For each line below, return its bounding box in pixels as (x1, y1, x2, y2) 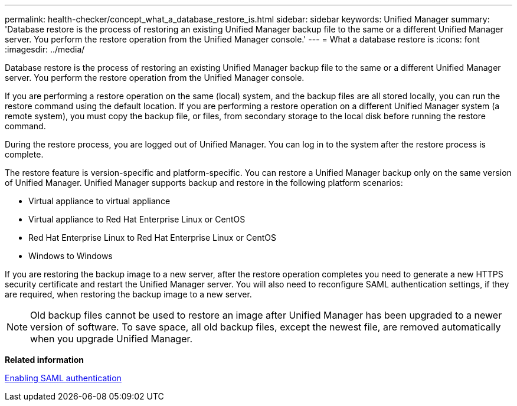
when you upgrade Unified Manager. (30, 333, 193, 345)
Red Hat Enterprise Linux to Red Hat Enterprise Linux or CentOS (28, 233, 276, 243)
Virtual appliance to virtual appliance (28, 196, 171, 206)
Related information (5, 355, 84, 365)
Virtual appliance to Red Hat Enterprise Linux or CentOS (28, 214, 246, 224)
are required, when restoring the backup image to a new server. (5, 289, 252, 299)
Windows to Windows (28, 251, 113, 261)
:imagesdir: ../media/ (5, 44, 85, 54)
